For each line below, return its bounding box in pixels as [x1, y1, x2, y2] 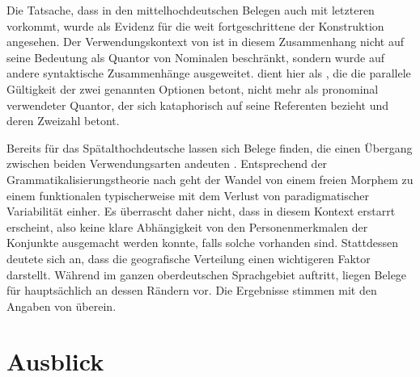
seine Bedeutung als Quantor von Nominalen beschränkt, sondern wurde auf [6, 48, 384, 65]
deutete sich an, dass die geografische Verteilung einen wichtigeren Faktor [6, 249, 371, 266]
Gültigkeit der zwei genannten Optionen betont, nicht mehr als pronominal [6, 80, 379, 97]
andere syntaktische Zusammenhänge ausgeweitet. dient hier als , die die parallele [6, 65, 411, 82]
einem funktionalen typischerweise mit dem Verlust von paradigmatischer [6, 186, 370, 203]
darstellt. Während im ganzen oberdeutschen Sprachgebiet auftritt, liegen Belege [6, 266, 407, 283]
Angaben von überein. [6, 297, 117, 314]
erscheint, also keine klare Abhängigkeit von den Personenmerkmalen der [6, 218, 368, 235]
